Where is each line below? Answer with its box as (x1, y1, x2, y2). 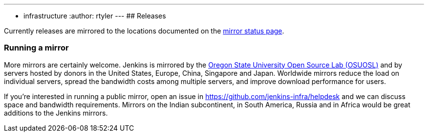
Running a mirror (4, 43, 69, 53)
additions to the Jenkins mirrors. (4, 108, 108, 117)
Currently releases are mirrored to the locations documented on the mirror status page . (4, 27, 284, 35)
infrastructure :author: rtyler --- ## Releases (23, 12, 166, 20)
